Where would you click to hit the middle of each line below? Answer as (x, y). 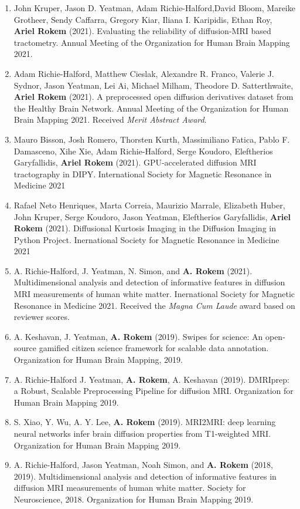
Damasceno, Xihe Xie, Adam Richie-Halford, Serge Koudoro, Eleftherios (143, 151)
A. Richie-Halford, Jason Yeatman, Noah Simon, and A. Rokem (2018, (143, 465)
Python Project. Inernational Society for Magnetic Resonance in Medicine (146, 239)
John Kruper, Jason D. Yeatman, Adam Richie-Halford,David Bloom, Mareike (154, 8)
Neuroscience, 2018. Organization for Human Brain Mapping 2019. (134, 499)
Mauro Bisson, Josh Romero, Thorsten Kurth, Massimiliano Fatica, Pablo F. (152, 139)
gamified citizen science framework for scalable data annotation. (154, 348)
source (25, 348)
